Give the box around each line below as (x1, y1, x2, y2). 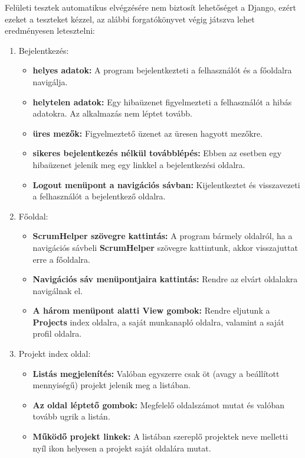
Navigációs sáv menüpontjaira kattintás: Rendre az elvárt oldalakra (32, 273, 298, 285)
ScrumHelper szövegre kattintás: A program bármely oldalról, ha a (32, 230, 293, 242)
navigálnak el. (32, 284, 83, 296)
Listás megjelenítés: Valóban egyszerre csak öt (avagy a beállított (32, 367, 280, 379)
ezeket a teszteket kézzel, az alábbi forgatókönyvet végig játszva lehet (5, 12, 255, 25)
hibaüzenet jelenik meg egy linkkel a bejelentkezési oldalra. (32, 158, 245, 170)
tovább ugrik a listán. (32, 410, 110, 422)
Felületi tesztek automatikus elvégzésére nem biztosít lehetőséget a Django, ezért (5, 1, 296, 13)
